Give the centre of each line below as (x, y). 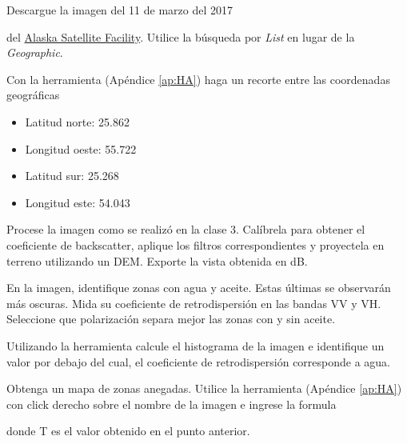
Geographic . (35, 52)
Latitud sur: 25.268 (72, 176)
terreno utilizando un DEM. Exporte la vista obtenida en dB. (157, 260)
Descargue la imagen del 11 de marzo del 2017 (120, 10)
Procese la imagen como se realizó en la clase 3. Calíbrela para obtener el (186, 229)
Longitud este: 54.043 (78, 202)
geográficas (33, 95)
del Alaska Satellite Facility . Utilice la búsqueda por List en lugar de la (181, 36)
